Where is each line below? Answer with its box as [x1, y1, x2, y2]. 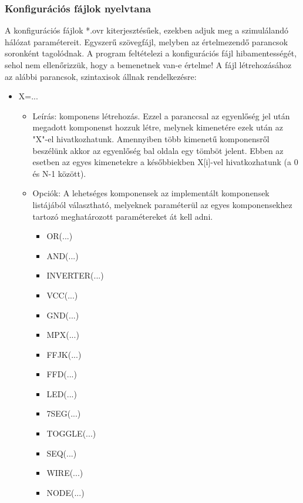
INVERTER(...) [46, 269, 104, 281]
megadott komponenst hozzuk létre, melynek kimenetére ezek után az [32, 121, 283, 133]
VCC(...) [46, 289, 78, 301]
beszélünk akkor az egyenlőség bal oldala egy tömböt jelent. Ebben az [32, 144, 284, 156]
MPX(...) [46, 328, 79, 341]
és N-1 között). [32, 167, 86, 179]
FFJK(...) [46, 348, 82, 360]
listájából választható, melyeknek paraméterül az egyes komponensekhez [32, 198, 292, 210]
